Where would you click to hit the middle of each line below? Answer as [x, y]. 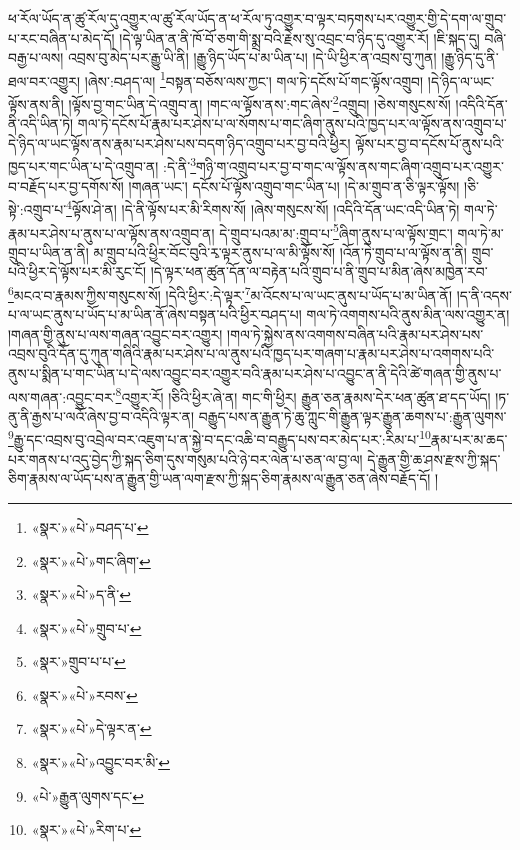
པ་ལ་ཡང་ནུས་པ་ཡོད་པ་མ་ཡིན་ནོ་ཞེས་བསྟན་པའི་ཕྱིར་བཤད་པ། [155, 314]
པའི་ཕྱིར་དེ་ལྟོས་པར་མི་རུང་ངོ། [77, 271]
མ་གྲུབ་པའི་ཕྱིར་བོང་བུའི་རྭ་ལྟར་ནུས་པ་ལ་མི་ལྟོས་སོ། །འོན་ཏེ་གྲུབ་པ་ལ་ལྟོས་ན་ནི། [280, 251]
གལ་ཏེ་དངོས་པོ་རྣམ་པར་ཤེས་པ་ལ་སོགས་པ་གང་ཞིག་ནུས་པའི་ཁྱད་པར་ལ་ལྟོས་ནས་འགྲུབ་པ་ [292, 123]
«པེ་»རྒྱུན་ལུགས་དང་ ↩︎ [87, 795]
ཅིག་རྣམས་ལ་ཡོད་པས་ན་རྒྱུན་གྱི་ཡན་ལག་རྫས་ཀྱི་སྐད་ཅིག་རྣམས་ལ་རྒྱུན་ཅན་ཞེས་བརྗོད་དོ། [219, 478]
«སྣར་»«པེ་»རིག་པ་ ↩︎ [86, 829]
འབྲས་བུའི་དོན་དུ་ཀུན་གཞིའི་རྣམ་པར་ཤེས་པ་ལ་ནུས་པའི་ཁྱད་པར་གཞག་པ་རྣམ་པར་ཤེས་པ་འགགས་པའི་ [251, 353]
